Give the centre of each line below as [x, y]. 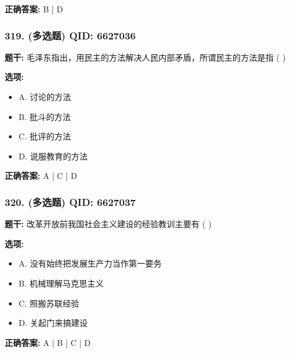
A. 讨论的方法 [45, 96]
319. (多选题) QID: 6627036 [70, 35]
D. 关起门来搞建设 [53, 323]
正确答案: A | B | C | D [48, 342]
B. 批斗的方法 [45, 116]
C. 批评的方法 [45, 136]
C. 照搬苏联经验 [49, 303]
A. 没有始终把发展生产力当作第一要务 [90, 263]
